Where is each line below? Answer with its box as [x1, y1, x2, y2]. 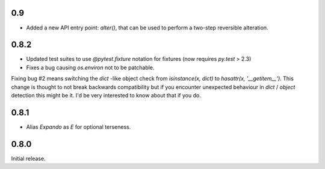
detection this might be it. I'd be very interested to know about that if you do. [11, 91, 201, 99]
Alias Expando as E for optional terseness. [26, 123, 131, 131]
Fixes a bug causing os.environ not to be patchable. [26, 64, 155, 71]
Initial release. [11, 155, 46, 162]
